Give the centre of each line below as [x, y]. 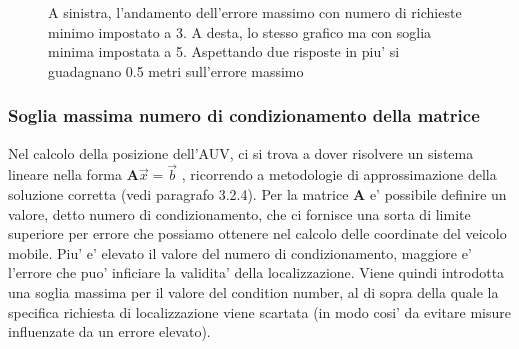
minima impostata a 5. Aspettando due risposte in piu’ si [224, 51]
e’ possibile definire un [438, 194]
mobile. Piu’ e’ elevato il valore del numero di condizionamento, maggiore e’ [240, 252]
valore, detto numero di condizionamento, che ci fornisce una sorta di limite [239, 213]
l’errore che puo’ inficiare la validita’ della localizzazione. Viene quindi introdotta [256, 272]
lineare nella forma [65, 174]
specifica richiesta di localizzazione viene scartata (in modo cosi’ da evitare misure [259, 311]
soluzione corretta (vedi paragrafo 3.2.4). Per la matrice [178, 194]
